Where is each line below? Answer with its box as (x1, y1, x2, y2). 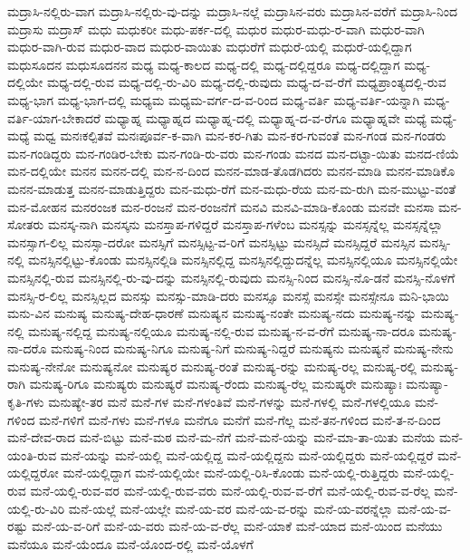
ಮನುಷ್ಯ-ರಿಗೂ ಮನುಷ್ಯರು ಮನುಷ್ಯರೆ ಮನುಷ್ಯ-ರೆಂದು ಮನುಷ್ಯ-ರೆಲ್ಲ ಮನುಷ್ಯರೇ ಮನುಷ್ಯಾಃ (29, 374, 402, 393)
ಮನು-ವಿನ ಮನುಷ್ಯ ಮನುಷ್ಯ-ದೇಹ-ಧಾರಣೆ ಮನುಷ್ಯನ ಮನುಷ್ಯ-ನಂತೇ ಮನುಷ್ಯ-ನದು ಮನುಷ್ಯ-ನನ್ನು (7, 304, 417, 323)
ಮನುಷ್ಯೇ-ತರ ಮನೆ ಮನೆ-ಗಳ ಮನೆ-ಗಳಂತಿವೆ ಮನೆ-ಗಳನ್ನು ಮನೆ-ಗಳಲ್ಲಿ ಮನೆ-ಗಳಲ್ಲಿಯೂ (48, 392, 411, 411)
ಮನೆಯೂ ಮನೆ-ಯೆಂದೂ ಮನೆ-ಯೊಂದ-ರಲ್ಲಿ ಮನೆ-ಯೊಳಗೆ (7, 534, 254, 553)
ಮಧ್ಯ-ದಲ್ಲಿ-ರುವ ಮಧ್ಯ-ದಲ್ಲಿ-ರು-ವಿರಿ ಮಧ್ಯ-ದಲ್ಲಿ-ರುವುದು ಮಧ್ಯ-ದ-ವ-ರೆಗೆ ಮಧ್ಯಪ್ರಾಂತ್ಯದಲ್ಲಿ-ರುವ (46, 72, 446, 92)
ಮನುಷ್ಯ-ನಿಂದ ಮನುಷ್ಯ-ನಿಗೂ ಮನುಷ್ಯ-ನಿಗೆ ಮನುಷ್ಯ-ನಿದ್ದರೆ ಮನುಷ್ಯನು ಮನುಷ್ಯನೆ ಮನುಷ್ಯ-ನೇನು (50, 339, 454, 358)
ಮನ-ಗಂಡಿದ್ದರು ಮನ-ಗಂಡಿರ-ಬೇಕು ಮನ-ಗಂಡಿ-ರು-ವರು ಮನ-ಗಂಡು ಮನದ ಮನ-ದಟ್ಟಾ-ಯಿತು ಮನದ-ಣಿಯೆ (7, 143, 460, 162)
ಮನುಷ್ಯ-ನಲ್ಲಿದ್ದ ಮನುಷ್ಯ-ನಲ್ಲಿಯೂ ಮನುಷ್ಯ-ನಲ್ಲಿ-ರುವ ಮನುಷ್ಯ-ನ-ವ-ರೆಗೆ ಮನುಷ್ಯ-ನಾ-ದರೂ (28, 321, 415, 340)
